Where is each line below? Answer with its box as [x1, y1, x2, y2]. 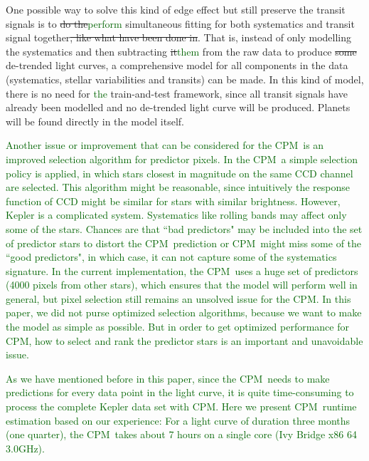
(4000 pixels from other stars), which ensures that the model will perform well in [6, 277, 358, 292]
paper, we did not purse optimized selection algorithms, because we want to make [6, 305, 362, 320]
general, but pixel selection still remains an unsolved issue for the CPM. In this [6, 291, 351, 306]
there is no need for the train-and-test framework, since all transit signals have [6, 86, 348, 100]
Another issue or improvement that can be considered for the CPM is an [6, 138, 324, 152]
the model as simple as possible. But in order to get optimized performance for [6, 319, 349, 334]
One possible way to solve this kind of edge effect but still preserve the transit [6, 2, 346, 16]
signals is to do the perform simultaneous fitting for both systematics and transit [6, 16, 355, 31]
